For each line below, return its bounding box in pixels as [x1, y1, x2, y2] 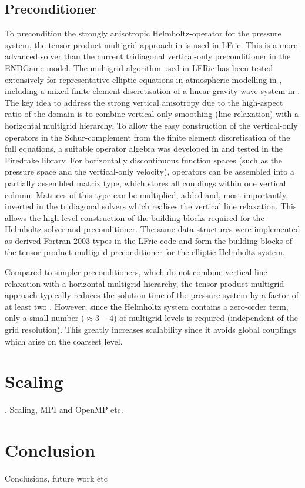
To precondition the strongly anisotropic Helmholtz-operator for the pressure [5, 27, 281, 39]
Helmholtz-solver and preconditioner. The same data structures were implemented [5, 223, 300, 235]
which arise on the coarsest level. [5, 335, 123, 347]
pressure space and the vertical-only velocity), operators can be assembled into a [5, 165, 294, 178]
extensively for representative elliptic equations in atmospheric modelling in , [5, 73, 282, 85]
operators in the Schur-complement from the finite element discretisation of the [5, 131, 290, 143]
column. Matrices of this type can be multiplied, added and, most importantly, [5, 188, 289, 200]
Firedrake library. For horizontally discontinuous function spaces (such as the [5, 153, 283, 166]
